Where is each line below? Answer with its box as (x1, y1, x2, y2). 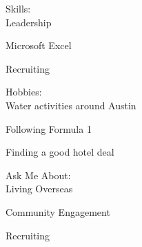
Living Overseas (6, 181, 73, 196)
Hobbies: (6, 84, 42, 99)
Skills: (6, 1, 31, 15)
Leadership (6, 15, 52, 29)
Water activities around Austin (6, 98, 136, 112)
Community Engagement (6, 204, 110, 219)
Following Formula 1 (6, 121, 92, 136)
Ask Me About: (6, 167, 71, 182)
